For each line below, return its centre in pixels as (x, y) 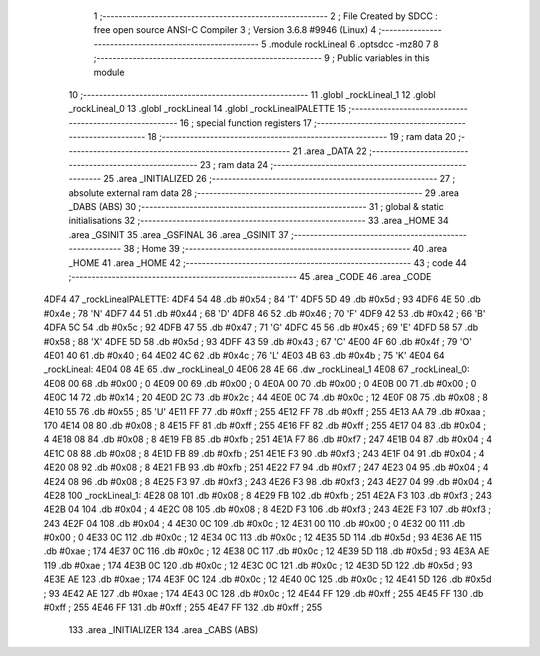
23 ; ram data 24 (234, 164)
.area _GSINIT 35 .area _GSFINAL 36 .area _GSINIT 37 (178, 234)
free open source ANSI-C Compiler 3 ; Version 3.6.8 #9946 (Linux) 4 (235, 30)
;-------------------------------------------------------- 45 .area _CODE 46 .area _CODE (250, 277)
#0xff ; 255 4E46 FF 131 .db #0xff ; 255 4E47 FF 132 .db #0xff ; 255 (183, 607)
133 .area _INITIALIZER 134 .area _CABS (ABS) (163, 630)
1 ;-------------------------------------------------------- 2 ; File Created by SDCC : (266, 16)
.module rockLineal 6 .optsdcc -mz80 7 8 (353, 44)
